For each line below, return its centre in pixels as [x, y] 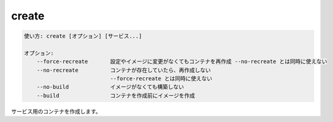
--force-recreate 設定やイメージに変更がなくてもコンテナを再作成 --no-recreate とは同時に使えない [182, 62]
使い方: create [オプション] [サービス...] [83, 36]
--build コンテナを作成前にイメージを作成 [116, 95]
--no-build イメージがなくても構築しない [110, 87]
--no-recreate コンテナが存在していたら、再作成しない [124, 70]
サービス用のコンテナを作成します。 [56, 111]
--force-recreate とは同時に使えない [161, 79]
